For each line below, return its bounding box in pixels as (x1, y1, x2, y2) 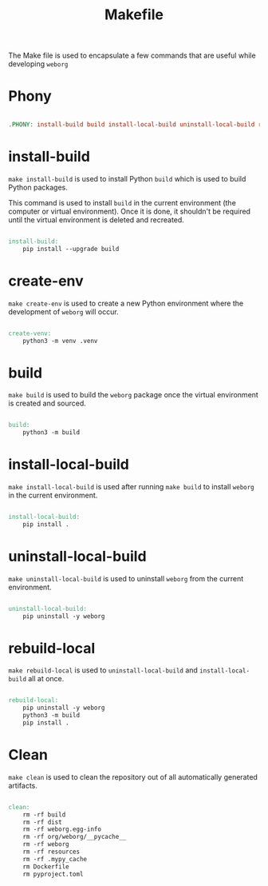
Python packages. (8, 182, 68, 192)
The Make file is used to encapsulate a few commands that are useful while (8, 50, 257, 61)
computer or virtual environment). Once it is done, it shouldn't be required (8, 206, 251, 216)
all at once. (27, 674, 65, 684)
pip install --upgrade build (22, 245, 120, 253)
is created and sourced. (8, 398, 86, 409)
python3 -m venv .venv (22, 337, 98, 345)
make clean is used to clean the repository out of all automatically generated (8, 772, 258, 781)
